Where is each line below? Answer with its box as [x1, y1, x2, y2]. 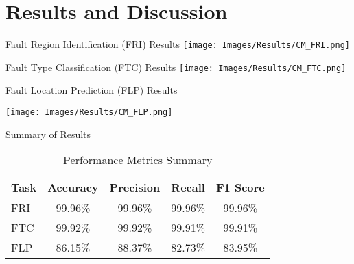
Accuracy [47, 179, 99, 196]
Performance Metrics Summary [63, 152, 213, 168]
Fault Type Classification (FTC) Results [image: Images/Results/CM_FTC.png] [5, 60, 346, 74]
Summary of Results [5, 127, 91, 141]
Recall [171, 179, 205, 196]
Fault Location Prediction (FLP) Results [5, 83, 178, 97]
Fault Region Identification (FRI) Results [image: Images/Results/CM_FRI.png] [5, 37, 350, 51]
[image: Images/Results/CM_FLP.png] [5, 107, 173, 118]
